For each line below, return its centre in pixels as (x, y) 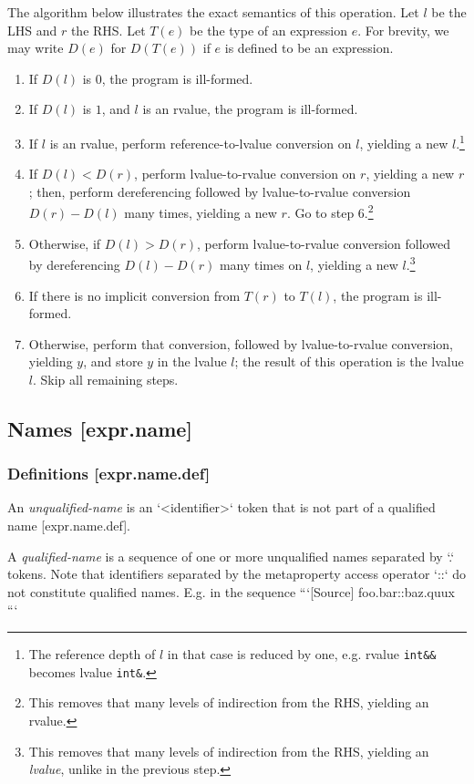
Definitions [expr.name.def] (109, 474)
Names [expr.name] (100, 428)
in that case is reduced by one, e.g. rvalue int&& (302, 654)
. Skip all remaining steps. (105, 379)
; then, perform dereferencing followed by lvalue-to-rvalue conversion (220, 191)
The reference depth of (92, 654)
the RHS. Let (108, 30)
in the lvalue (192, 361)
